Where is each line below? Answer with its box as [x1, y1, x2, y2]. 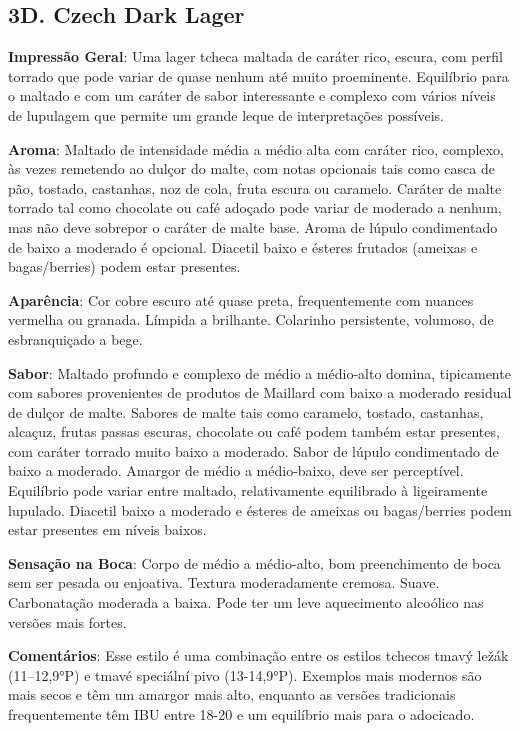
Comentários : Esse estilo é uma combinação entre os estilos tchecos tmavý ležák [8, 645, 509, 666]
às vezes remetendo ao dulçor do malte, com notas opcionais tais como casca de [8, 158, 495, 179]
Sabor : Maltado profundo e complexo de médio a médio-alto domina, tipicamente [8, 362, 511, 383]
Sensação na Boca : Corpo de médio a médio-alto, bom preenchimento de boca [8, 552, 501, 573]
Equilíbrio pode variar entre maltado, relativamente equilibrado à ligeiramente [8, 480, 488, 501]
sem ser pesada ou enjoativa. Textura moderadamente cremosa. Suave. [8, 572, 440, 593]
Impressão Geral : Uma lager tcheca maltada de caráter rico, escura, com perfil [8, 46, 503, 67]
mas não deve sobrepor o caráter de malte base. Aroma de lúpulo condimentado [8, 216, 498, 237]
